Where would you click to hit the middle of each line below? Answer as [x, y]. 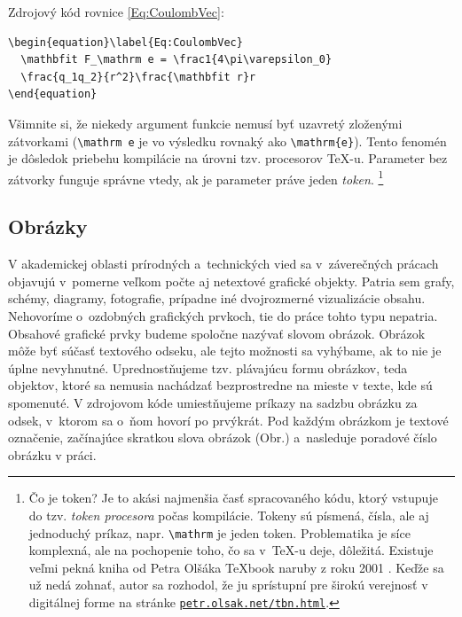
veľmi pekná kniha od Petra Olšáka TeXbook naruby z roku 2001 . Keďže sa [236, 567]
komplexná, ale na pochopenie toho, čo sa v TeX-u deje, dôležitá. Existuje [231, 550]
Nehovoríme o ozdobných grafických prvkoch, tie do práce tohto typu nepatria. [223, 316]
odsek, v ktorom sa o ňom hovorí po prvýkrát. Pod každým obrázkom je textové [228, 420]
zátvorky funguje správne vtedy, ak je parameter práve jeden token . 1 [196, 177]
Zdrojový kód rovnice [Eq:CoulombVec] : [116, 12]
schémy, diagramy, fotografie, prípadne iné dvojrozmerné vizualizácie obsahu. [217, 298]
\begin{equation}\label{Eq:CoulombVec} [125, 42]
